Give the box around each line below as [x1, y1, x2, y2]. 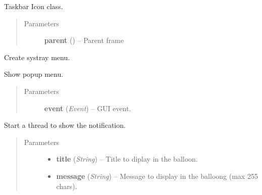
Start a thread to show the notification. [4, 120, 126, 130]
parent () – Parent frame [44, 35, 124, 45]
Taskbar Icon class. [4, 1, 63, 11]
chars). [56, 180, 77, 191]
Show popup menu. [4, 69, 64, 79]
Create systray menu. [4, 52, 70, 62]
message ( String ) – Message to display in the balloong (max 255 [56, 170, 258, 181]
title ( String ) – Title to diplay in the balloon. [56, 154, 198, 164]
